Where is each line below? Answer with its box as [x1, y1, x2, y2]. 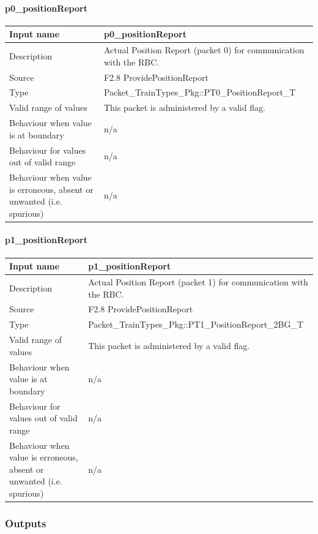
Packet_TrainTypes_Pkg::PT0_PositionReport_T [103, 86, 296, 99]
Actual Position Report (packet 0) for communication [103, 43, 305, 56]
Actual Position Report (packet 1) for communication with [88, 276, 308, 288]
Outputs [5, 516, 46, 531]
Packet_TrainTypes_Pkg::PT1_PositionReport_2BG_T [88, 318, 304, 331]
